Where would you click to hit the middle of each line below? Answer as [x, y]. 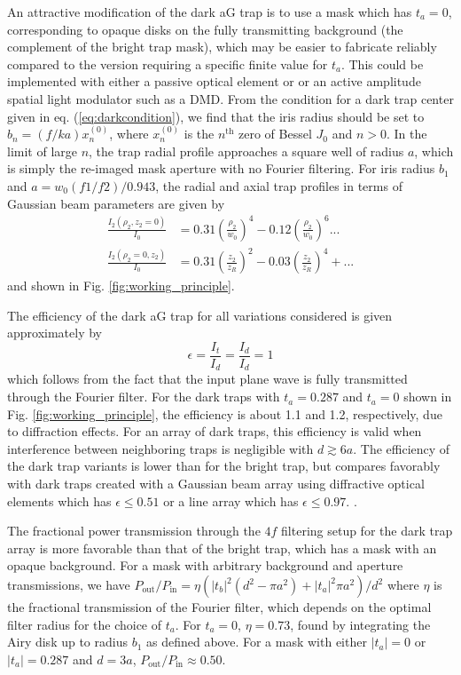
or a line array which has [231, 500]
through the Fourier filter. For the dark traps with [144, 397]
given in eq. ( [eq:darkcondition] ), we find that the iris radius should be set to [216, 116]
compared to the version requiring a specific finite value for [168, 64]
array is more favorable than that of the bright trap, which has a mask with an [222, 548]
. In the [406, 134]
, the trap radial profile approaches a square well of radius [246, 151]
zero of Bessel [275, 134]
